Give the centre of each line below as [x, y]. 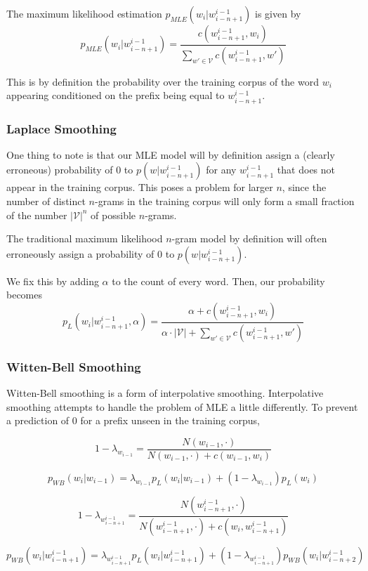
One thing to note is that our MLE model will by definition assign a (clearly [171, 154]
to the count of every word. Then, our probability [218, 281]
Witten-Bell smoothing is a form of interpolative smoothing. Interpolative [165, 393]
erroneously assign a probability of [80, 253]
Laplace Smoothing [61, 128]
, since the [304, 187]
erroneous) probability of [60, 170]
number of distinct [46, 201]
